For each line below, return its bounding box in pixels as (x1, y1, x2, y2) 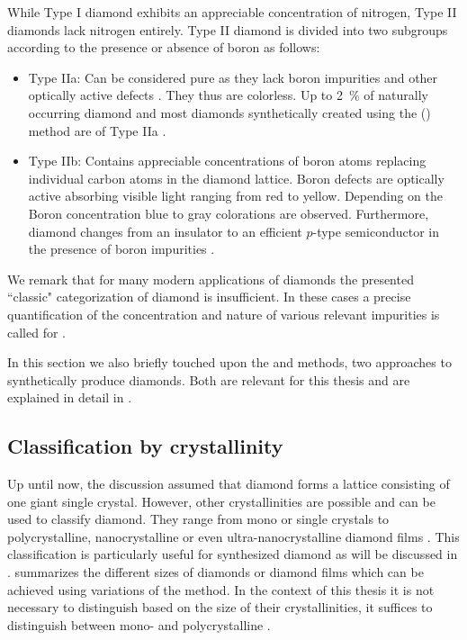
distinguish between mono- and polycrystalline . (7, 615, 271, 634)
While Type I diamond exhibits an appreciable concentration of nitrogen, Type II (7, 3, 457, 21)
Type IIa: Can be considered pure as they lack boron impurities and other (28, 68, 438, 86)
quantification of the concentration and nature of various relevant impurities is (7, 304, 440, 323)
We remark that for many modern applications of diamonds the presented (7, 269, 414, 288)
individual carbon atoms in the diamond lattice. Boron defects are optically (28, 168, 445, 187)
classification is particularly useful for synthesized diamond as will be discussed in (7, 545, 458, 563)
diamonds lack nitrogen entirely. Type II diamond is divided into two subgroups (7, 20, 448, 39)
